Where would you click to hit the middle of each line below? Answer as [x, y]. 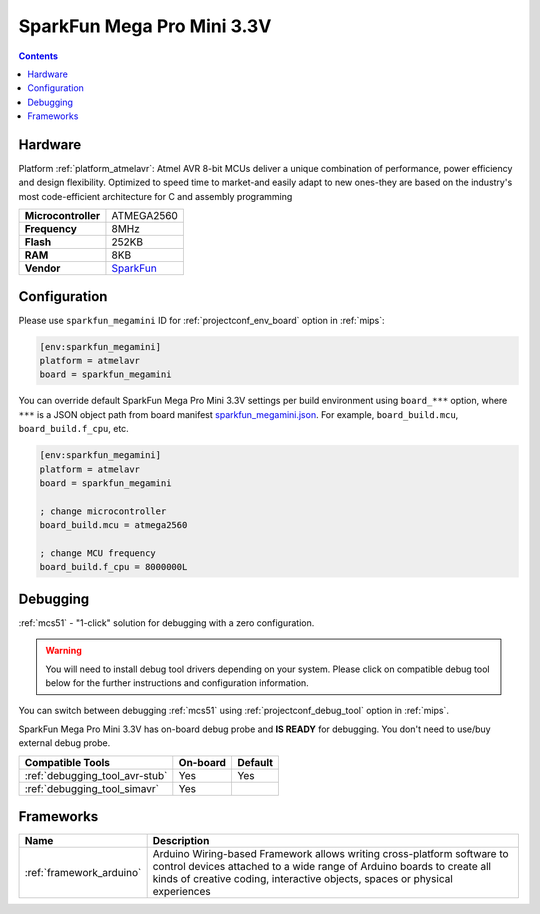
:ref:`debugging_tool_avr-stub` [96, 775]
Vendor [42, 268]
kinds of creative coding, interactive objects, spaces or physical [303, 879]
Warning [63, 651]
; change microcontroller [103, 511]
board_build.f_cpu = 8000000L [113, 567]
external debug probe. [64, 743]
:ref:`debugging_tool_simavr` [92, 788]
